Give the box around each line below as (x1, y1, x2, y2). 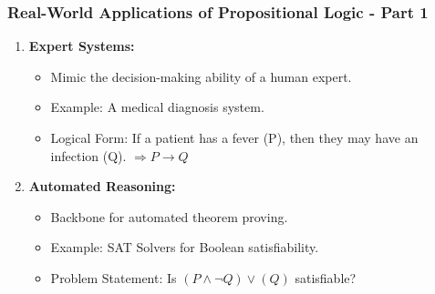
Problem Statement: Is (50, 268, 177, 287)
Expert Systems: (28, 36, 135, 56)
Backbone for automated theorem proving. (50, 207, 288, 226)
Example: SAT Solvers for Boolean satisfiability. (50, 238, 319, 257)
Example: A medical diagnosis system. (50, 97, 264, 117)
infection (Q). (50, 146, 127, 165)
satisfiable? (295, 268, 357, 287)
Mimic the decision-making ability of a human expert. (50, 66, 352, 86)
